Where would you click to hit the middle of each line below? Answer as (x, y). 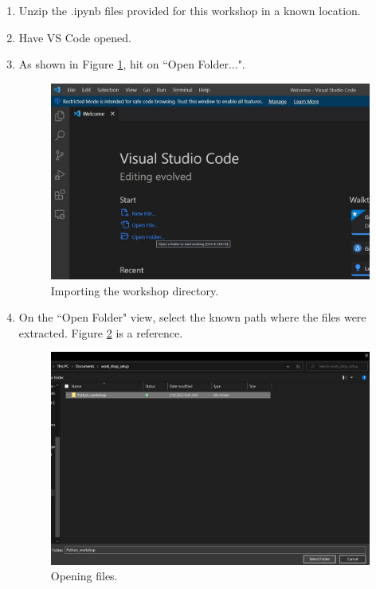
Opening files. (84, 576)
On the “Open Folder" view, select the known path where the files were (192, 317)
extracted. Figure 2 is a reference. (101, 332)
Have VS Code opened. (75, 37)
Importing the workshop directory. (135, 290)
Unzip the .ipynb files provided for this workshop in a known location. (190, 10)
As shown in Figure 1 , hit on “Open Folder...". (132, 64)
